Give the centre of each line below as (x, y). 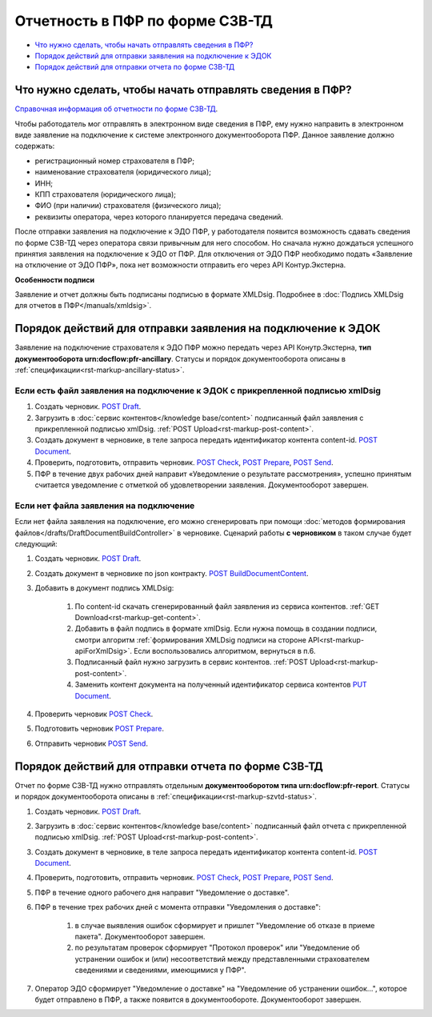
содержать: (35, 146)
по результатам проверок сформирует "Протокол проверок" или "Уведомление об (217, 947)
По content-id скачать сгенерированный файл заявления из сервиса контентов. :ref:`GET (227, 606)
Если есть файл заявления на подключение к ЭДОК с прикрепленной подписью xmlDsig (198, 390)
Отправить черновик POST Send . (91, 743)
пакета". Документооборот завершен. (140, 937)
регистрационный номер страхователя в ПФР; (115, 161)
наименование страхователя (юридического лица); (123, 172)
